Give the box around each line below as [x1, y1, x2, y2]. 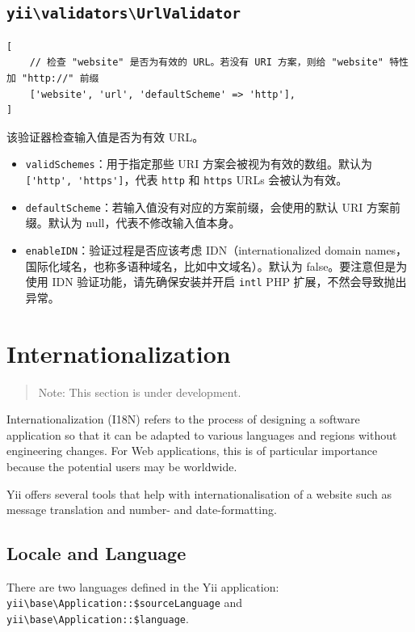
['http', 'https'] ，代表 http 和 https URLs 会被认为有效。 [25, 171, 348, 187]
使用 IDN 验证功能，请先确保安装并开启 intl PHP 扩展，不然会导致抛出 [25, 273, 407, 290]
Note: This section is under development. [38, 383, 241, 400]
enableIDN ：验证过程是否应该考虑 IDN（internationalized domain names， [25, 241, 408, 258]
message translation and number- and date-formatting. [6, 501, 277, 518]
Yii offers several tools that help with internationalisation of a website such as [6, 485, 392, 502]
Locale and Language [6, 541, 187, 566]
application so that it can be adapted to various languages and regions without [6, 426, 397, 443]
